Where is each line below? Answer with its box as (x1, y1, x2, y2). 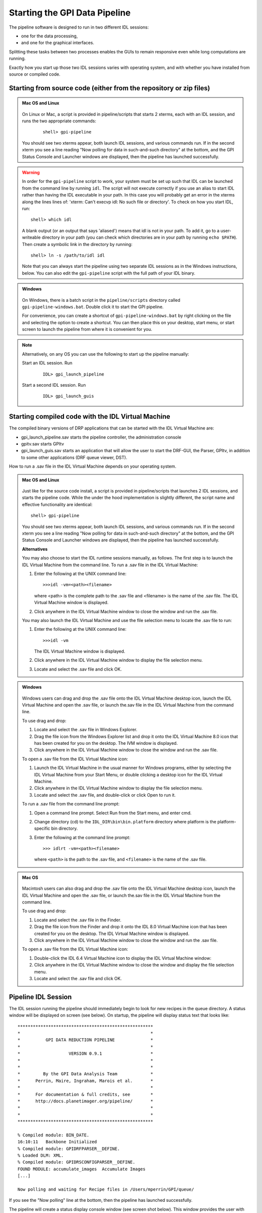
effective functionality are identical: (22, 501, 93, 507)
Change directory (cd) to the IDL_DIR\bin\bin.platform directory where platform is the (34, 819, 217, 824)
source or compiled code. (9, 71, 61, 77)
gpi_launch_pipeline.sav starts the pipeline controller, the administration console (21, 434, 181, 440)
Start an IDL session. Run (22, 360, 73, 366)
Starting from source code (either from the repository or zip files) (9, 84, 211, 92)
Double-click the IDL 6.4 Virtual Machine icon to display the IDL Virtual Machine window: (34, 955, 212, 961)
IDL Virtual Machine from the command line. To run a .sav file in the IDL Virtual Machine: (22, 562, 198, 568)
